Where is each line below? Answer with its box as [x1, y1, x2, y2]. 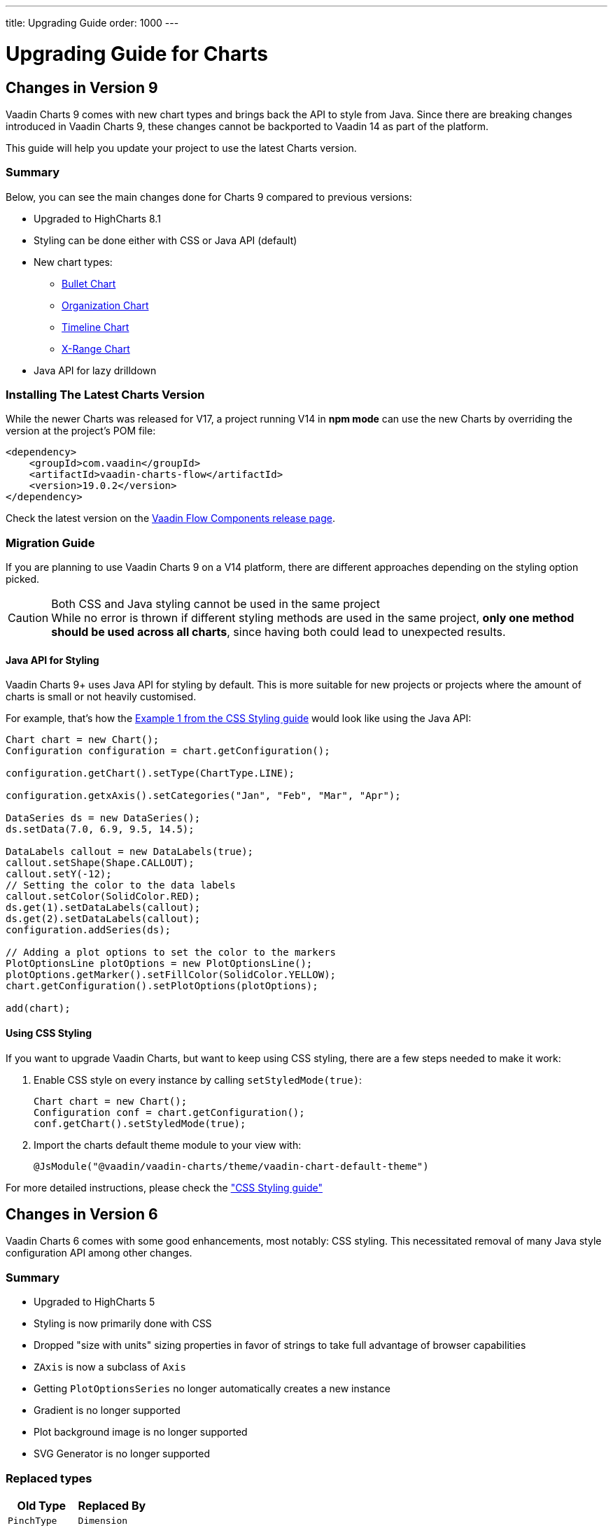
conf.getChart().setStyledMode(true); [34, 1117, 246, 1129]
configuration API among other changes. [6, 1247, 192, 1259]
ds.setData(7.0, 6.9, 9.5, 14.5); [6, 823, 195, 835]
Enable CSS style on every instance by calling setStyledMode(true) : [34, 1073, 362, 1086]
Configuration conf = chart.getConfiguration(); [34, 1106, 305, 1118]
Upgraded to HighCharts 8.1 [34, 212, 161, 225]
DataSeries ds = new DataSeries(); [6, 812, 201, 824]
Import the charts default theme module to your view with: [34, 1138, 302, 1151]
